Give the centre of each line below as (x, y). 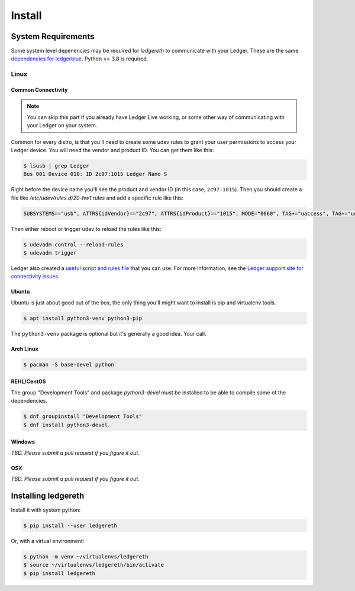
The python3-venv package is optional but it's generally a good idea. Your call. (109, 333)
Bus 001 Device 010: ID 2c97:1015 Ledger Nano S (95, 174)
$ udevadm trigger (50, 253)
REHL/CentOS (29, 381)
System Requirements (53, 36)
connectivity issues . (35, 277)
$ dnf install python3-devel (66, 425)
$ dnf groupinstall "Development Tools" (83, 417)
